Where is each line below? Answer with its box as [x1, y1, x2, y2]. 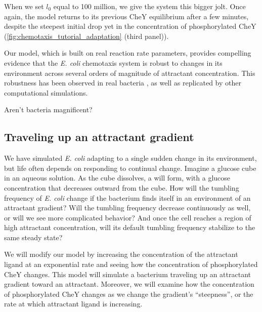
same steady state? [4, 232, 63, 242]
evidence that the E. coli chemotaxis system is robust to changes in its [4, 57, 223, 68]
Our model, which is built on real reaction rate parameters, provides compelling [4, 48, 251, 58]
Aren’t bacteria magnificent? [4, 104, 93, 115]
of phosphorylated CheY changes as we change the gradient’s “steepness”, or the [4, 288, 253, 299]
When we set [4, 1, 44, 11]
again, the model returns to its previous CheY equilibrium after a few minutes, [4, 11, 249, 21]
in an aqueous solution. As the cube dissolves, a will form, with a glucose [4, 172, 231, 183]
